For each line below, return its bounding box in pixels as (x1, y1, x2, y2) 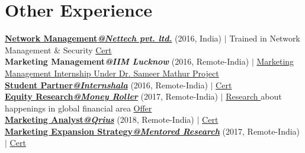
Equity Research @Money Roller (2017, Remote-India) (5, 90, 219, 103)
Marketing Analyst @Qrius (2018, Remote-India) (5, 113, 194, 126)
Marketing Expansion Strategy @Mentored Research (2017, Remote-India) (5, 125, 300, 137)
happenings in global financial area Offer (5, 101, 152, 114)
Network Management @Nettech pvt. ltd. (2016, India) (5, 32, 222, 44)
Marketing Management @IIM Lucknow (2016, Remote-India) (5, 55, 249, 68)
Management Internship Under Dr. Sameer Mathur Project (5, 66, 219, 79)
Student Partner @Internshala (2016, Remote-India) (5, 78, 208, 91)
